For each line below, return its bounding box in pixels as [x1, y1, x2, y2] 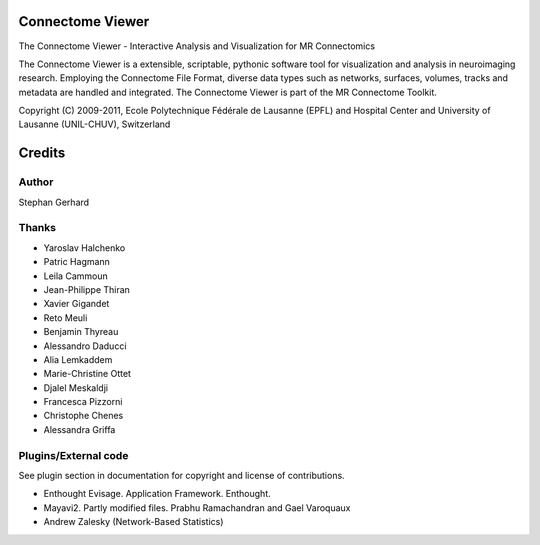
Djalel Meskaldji [43, 381, 109, 394]
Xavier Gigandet [43, 298, 110, 310]
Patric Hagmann [43, 256, 110, 268]
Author [18, 175, 54, 189]
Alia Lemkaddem [43, 353, 113, 365]
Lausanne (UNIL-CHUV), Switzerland [18, 118, 171, 130]
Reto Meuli [43, 311, 88, 324]
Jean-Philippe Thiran [43, 283, 130, 295]
